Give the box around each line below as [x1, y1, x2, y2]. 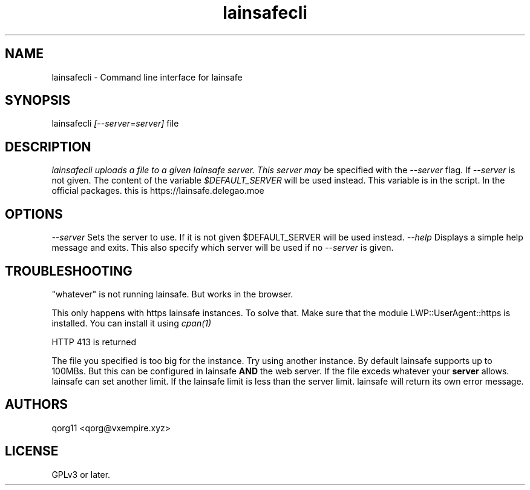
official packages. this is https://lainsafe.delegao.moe [51, 185, 264, 196]
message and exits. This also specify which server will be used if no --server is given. [51, 242, 394, 253]
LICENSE [5, 443, 59, 459]
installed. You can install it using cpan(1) [51, 317, 212, 328]
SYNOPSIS [5, 93, 71, 108]
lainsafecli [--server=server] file [51, 118, 179, 129]
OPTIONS [5, 206, 63, 222]
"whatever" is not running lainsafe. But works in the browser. [51, 288, 293, 299]
